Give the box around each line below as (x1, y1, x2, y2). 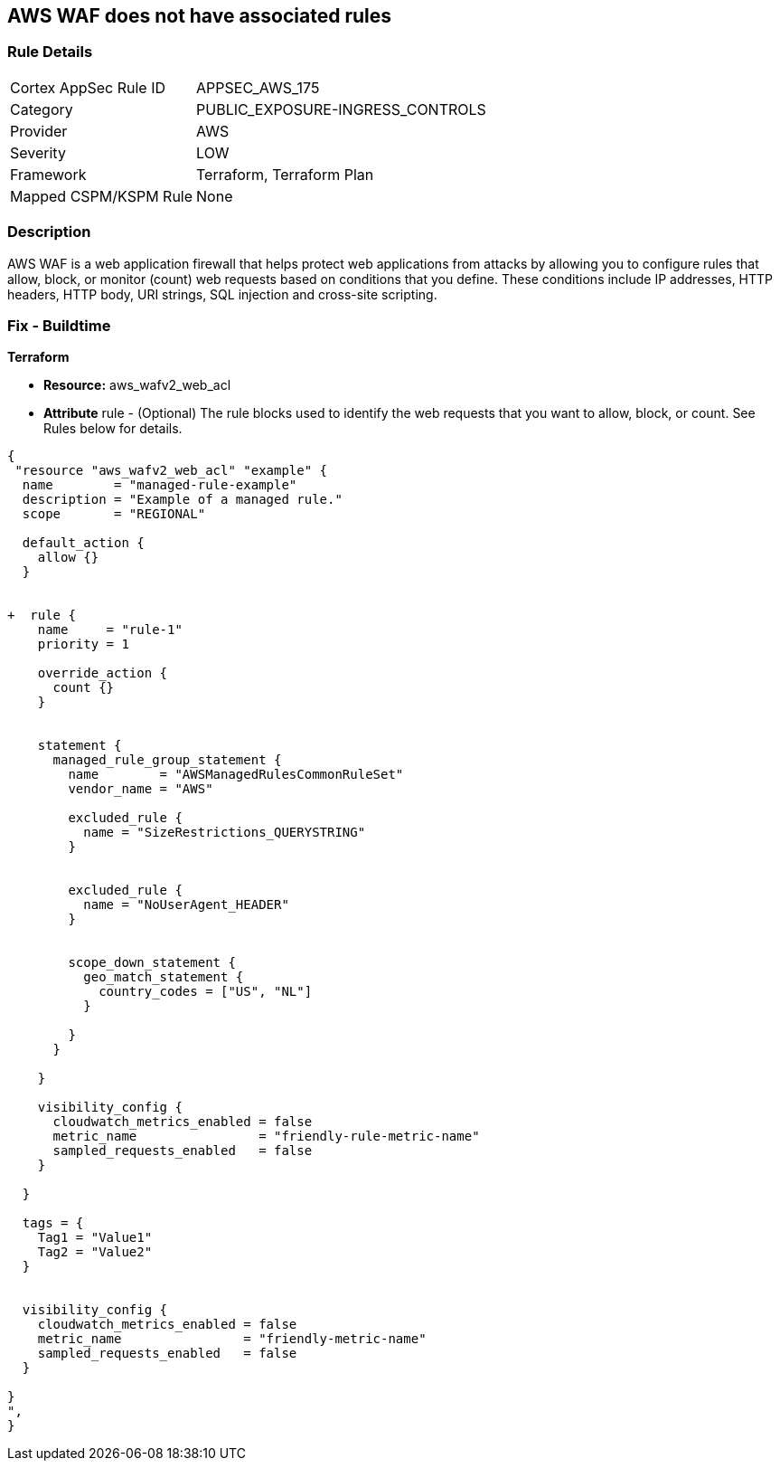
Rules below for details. (43, 421, 183, 437)
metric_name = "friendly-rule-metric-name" (52, 1129, 480, 1144)
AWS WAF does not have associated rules (7, 5, 392, 27)
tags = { (22, 1216, 84, 1231)
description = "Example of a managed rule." (22, 492, 343, 507)
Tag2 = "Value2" (37, 1245, 153, 1260)
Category (10, 99, 73, 118)
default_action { (22, 535, 145, 551)
